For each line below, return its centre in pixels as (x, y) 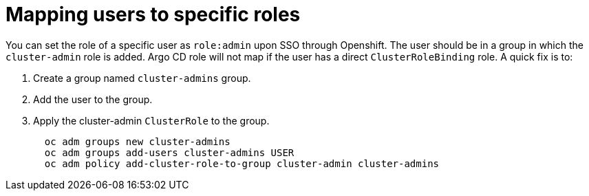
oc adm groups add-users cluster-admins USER (169, 152)
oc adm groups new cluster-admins (137, 141)
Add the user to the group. (93, 99)
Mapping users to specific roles (153, 14)
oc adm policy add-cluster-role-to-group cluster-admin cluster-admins (242, 163)
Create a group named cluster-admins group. (142, 78)
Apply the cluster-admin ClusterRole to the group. (151, 120)
